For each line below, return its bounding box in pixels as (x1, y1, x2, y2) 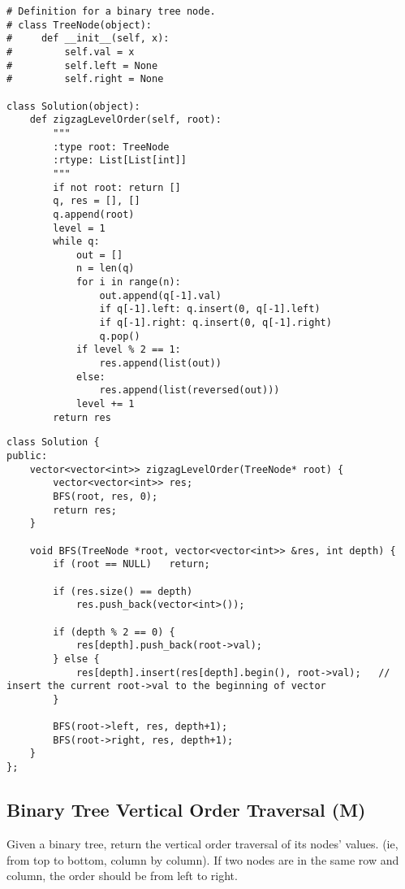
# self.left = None (6, 59, 158, 72)
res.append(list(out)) (99, 358, 222, 370)
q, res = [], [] (53, 195, 140, 207)
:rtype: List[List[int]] (53, 154, 187, 167)
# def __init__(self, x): (6, 33, 170, 45)
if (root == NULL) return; (53, 558, 210, 570)
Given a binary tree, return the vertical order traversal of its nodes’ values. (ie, (6, 835, 399, 852)
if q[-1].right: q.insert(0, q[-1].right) (99, 317, 332, 329)
